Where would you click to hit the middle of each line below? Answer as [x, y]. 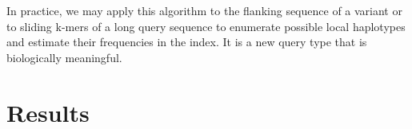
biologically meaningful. [64, 57]
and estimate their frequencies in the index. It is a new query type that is [187, 42]
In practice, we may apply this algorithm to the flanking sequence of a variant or [204, 10]
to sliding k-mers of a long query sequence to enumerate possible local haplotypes [206, 26]
